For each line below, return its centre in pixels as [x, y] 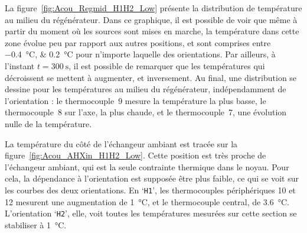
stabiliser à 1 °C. [36, 224]
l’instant [20, 65]
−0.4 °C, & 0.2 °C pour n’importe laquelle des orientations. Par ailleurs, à [140, 54]
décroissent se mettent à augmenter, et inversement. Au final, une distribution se [151, 77]
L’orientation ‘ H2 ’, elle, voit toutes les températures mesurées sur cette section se [151, 213]
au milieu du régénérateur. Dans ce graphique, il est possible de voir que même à [151, 19]
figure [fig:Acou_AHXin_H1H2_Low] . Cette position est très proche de [135, 155]
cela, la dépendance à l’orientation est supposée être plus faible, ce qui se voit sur [152, 178]
